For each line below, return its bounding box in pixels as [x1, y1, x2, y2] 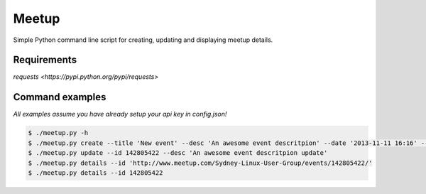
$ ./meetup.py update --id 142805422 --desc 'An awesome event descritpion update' [28, 149, 328, 157]
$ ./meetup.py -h [28, 129, 89, 137]
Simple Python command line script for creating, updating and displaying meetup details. [13, 36, 273, 44]
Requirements [13, 54, 77, 66]
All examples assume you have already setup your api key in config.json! [13, 110, 227, 119]
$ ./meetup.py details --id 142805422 [28, 168, 163, 177]
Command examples [13, 91, 106, 103]
